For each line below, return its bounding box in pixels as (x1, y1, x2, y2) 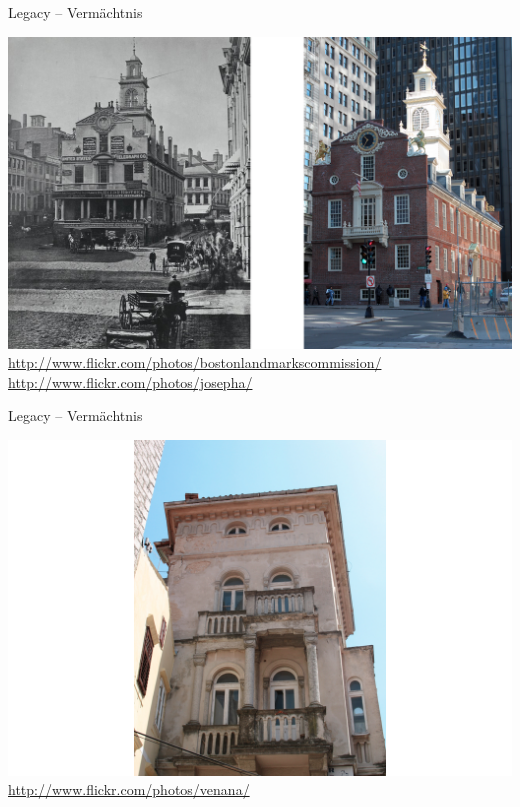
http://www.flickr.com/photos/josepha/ (8, 371, 253, 392)
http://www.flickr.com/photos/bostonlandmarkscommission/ (8, 352, 382, 373)
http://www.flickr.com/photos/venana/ (8, 779, 250, 800)
